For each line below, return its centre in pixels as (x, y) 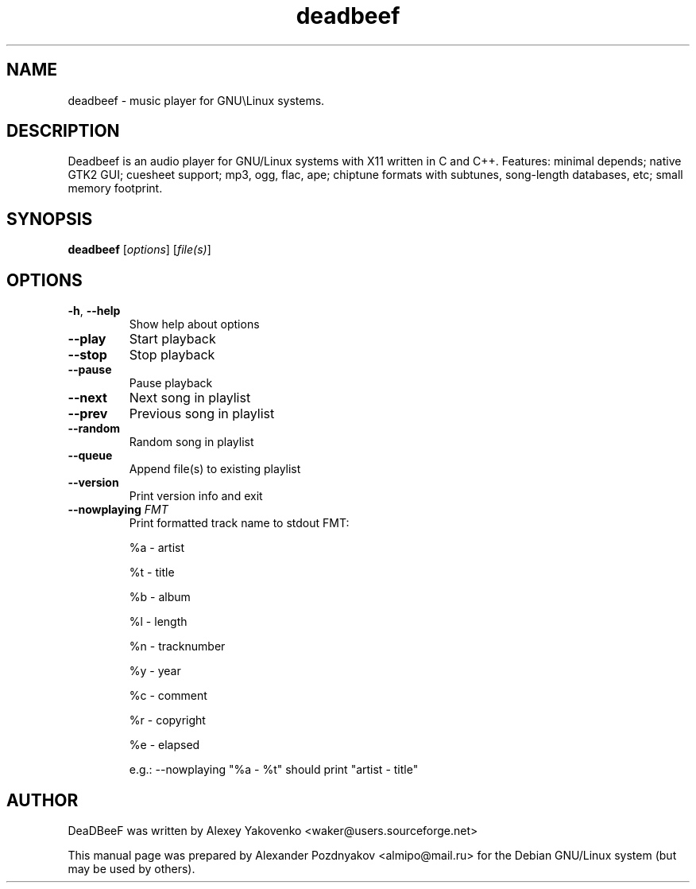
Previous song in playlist (202, 414)
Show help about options (194, 324)
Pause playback (171, 383)
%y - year (155, 671)
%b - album (160, 597)
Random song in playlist (191, 442)
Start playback (172, 339)
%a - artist (157, 548)
